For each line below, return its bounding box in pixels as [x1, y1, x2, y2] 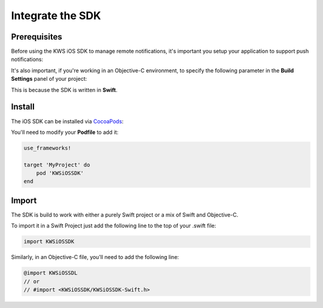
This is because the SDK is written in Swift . [11, 86, 118, 93]
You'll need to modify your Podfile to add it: [11, 129, 119, 136]
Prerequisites [11, 32, 62, 42]
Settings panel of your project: [11, 75, 87, 83]
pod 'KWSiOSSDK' [36, 170, 84, 176]
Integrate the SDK [11, 9, 101, 22]
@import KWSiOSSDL [23, 270, 78, 276]
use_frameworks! [23, 144, 72, 151]
